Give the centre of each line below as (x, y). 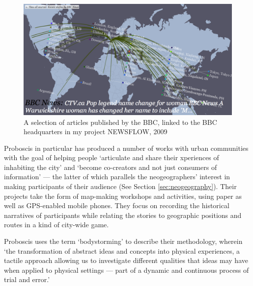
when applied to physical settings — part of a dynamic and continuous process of (126, 270)
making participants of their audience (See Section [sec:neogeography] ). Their (120, 186)
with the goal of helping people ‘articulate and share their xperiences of (112, 157)
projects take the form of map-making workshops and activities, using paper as (123, 196)
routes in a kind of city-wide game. (56, 225)
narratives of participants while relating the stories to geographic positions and (123, 215)
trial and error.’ (27, 279)
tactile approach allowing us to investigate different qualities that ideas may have (126, 260)
